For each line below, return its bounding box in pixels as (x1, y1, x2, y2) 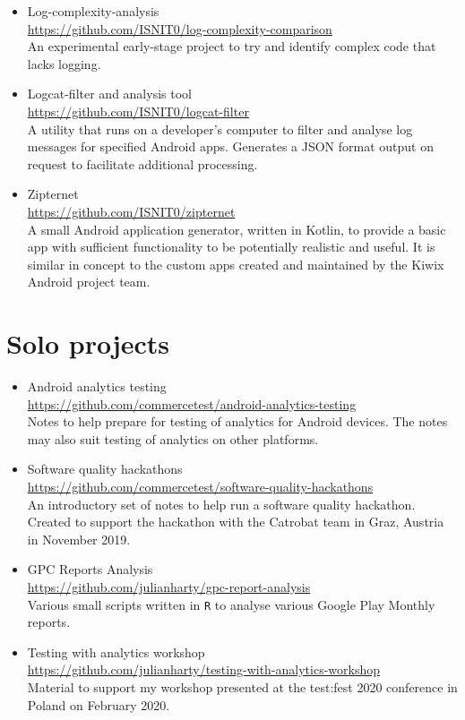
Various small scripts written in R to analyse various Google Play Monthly (27, 595, 435, 613)
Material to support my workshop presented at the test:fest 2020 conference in (27, 678, 458, 696)
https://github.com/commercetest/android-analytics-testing (27, 394, 357, 413)
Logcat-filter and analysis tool (27, 84, 192, 103)
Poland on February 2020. (27, 695, 170, 714)
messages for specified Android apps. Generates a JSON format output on (27, 137, 434, 156)
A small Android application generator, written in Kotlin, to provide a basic (27, 219, 446, 238)
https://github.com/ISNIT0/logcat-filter (27, 101, 249, 120)
